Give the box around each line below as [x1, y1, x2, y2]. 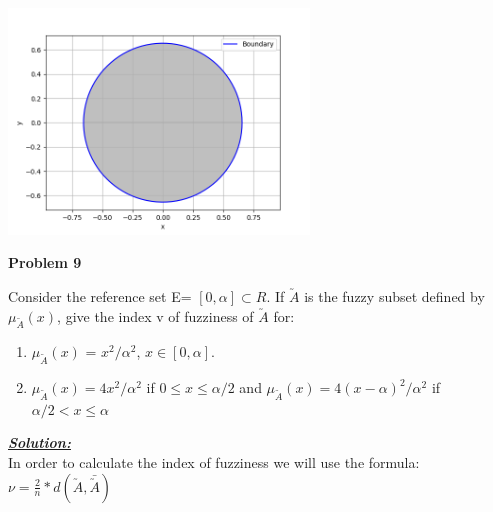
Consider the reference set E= [8, 285, 192, 306]
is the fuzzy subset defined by [304, 285, 485, 306]
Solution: [8, 432, 71, 453]
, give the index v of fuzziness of [57, 305, 254, 326]
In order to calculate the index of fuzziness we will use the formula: [8, 452, 420, 472]
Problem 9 [8, 252, 82, 273]
